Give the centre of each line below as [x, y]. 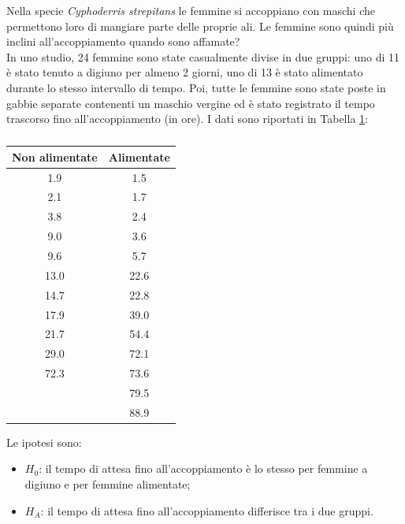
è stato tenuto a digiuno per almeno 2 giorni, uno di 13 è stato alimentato [185, 72]
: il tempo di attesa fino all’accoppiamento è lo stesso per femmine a [203, 468]
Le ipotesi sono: [44, 442]
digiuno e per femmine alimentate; [108, 484]
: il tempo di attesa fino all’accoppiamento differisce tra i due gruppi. [207, 510]
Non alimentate [55, 156]
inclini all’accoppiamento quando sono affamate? [123, 41]
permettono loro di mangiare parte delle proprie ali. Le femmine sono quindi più [200, 26]
